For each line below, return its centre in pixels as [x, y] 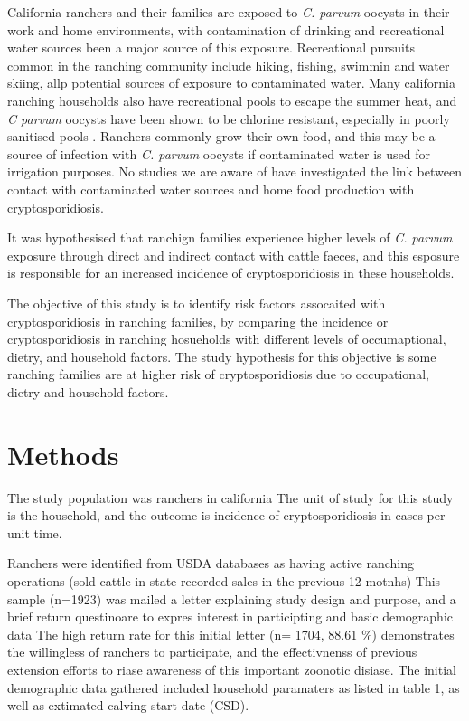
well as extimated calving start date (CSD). [128, 705]
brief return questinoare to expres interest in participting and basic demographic [230, 617]
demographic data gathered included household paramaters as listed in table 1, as [234, 687]
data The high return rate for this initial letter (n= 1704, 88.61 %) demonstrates [231, 634]
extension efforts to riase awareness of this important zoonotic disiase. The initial [232, 669]
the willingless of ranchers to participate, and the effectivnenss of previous [212, 652]
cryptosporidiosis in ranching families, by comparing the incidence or [198, 321]
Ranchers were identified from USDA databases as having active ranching [211, 563]
